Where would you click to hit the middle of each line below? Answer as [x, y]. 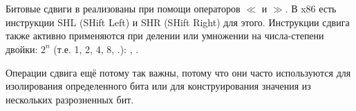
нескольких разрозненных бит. [70, 99]
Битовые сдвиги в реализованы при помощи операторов [123, 9]
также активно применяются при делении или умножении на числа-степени [165, 36]
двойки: [22, 49]
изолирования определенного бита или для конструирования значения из [158, 86]
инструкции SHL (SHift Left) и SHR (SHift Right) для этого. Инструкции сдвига [178, 22]
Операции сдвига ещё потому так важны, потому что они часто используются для [178, 72]
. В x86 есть [311, 9]
